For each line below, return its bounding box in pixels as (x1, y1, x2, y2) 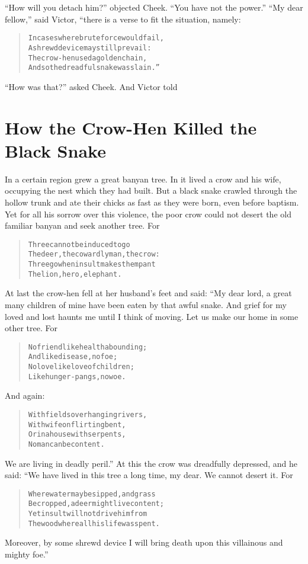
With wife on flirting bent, (28, 420, 126, 429)
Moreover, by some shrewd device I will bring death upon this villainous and (5, 536, 283, 549)
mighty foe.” (5, 547, 49, 560)
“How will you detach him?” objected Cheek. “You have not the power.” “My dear (5, 1, 303, 13)
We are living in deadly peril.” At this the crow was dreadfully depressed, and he (5, 457, 298, 469)
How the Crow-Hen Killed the (5, 115, 257, 139)
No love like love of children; (28, 363, 134, 371)
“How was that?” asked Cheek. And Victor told (5, 80, 178, 92)
